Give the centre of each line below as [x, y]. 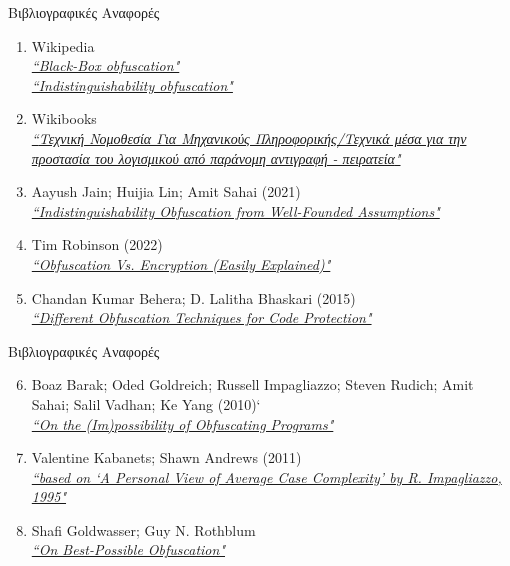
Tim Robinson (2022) [97, 244]
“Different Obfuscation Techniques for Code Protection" [201, 317]
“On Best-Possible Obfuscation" [128, 549]
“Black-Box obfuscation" [105, 65]
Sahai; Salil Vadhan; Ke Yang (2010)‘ [146, 403]
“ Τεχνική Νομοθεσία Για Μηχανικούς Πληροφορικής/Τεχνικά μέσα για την [249, 137]
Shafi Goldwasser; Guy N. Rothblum [143, 529]
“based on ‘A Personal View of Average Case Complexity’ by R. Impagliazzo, [266, 476]
